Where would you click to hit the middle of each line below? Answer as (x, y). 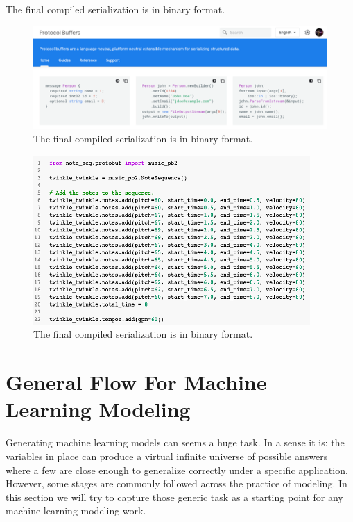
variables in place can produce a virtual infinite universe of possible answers (167, 456)
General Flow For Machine (136, 382)
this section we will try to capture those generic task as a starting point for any (174, 497)
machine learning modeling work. (76, 511)
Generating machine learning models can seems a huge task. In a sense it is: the (175, 442)
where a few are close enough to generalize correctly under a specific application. (177, 470)
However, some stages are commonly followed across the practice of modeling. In (176, 483)
